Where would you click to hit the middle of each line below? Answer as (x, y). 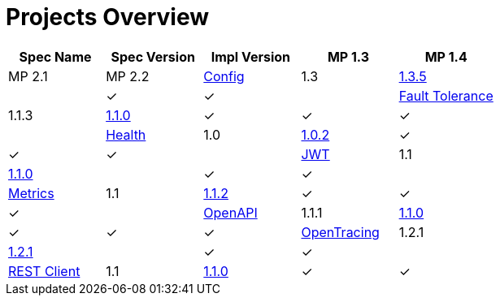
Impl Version (251, 56)
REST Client (44, 271)
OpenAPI (230, 212)
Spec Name (55, 56)
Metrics (31, 193)
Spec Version (153, 56)
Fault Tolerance (446, 95)
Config (224, 76)
